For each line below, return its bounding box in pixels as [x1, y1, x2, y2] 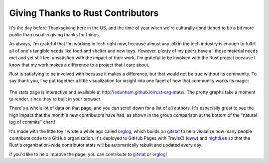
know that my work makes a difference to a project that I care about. [9, 62, 149, 68]
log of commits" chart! [9, 119, 55, 125]
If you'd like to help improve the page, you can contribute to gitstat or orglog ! [9, 151, 167, 157]
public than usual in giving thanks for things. [9, 31, 100, 37]
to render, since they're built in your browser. [9, 96, 102, 102]
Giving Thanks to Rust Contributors [9, 7, 159, 18]
